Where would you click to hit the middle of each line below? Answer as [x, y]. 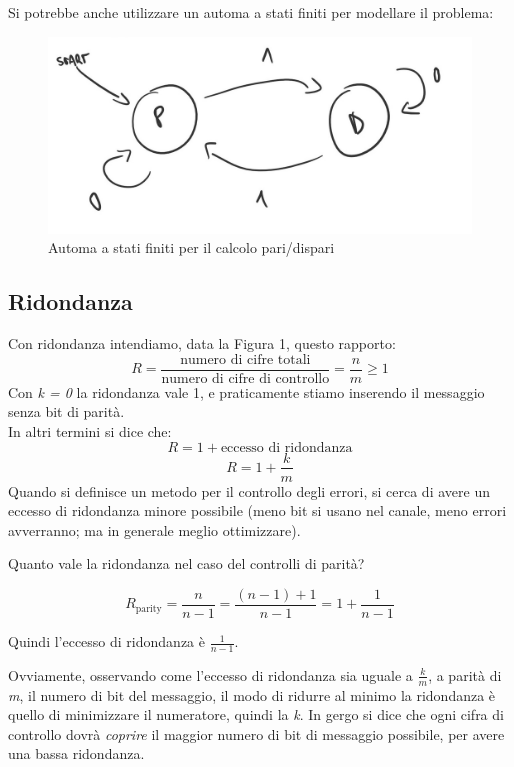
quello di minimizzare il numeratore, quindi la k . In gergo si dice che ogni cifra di [256, 714]
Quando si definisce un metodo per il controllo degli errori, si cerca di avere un [249, 490]
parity [148, 608]
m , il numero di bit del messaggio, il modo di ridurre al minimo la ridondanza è [252, 694]
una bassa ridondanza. [76, 753]
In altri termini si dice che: [90, 430]
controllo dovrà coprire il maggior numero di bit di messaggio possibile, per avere [256, 733]
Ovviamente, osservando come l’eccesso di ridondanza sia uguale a [210, 674]
